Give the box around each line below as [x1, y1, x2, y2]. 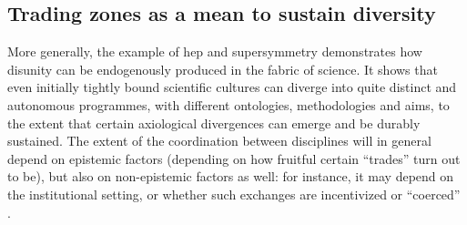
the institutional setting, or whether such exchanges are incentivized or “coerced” [7, 184, 461, 203]
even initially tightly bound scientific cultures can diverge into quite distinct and [7, 77, 457, 97]
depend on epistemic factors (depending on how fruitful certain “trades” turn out [7, 148, 461, 168]
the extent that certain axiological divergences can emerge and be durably [7, 113, 421, 132]
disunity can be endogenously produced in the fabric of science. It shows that [7, 59, 438, 78]
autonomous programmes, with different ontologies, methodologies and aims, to [7, 95, 450, 114]
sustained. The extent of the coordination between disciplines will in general [7, 131, 431, 150]
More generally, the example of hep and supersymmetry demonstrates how [7, 42, 422, 61]
